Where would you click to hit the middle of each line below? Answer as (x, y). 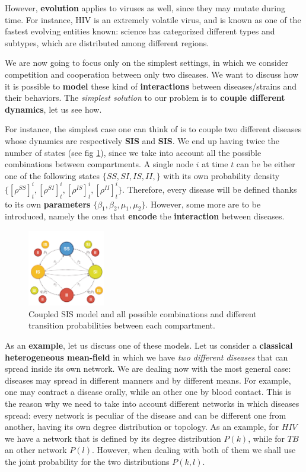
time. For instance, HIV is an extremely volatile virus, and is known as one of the (153, 19)
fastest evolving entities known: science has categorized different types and (140, 31)
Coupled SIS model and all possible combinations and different (143, 313)
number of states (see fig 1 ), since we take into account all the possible (133, 152)
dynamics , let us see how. (53, 109)
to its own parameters (48, 204)
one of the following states (52, 175)
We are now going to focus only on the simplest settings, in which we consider (147, 63)
